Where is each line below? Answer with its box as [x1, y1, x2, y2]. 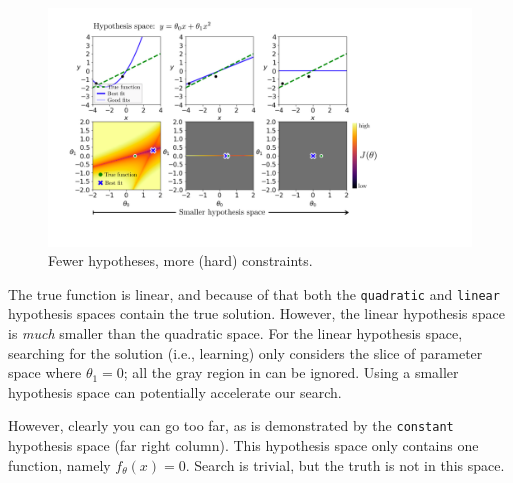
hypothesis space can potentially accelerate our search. [8, 381, 342, 402]
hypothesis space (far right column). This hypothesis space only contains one [8, 434, 479, 455]
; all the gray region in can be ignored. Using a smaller [123, 362, 459, 383]
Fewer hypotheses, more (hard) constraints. [48, 250, 313, 271]
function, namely [8, 454, 111, 475]
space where [8, 362, 82, 383]
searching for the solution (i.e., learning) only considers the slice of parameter [8, 342, 483, 363]
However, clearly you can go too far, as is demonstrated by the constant [8, 415, 454, 436]
